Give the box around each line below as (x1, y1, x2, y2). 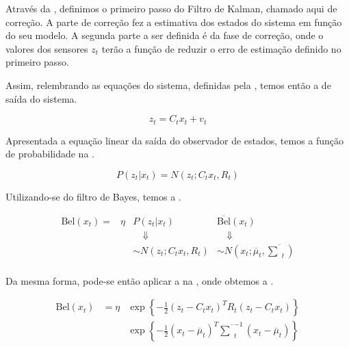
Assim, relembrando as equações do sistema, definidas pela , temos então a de (5, 77, 331, 92)
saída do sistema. (5, 91, 77, 105)
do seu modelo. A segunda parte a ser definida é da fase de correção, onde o (5, 28, 324, 42)
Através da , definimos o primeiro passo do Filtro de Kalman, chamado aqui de (5, 1, 337, 15)
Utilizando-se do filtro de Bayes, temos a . (5, 189, 181, 203)
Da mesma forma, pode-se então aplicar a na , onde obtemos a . (5, 273, 274, 287)
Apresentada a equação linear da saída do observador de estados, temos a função (5, 133, 344, 147)
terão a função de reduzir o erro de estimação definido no (101, 41, 341, 55)
